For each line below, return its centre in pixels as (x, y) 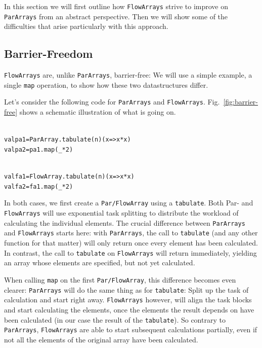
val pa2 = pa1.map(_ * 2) (39, 149)
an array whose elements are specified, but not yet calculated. (100, 263)
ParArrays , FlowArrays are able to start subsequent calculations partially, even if (131, 329)
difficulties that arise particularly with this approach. (86, 26)
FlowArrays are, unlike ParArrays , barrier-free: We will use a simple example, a (128, 75)
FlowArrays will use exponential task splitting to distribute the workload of (121, 213)
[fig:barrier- (241, 102)
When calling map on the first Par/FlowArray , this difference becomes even (120, 279)
